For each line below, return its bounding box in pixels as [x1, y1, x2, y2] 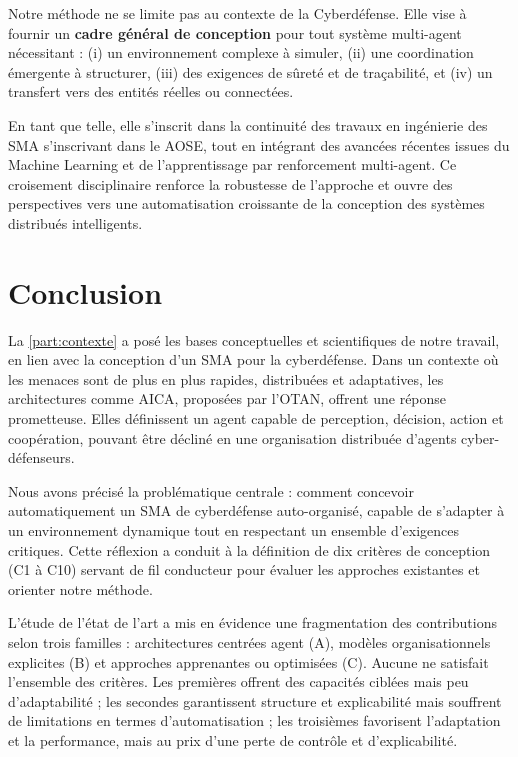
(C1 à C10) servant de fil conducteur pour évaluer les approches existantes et [8, 559, 480, 580]
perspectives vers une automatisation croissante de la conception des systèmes [8, 193, 485, 214]
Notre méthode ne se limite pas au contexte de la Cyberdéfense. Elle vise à [8, 3, 467, 23]
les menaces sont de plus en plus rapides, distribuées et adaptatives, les [8, 368, 444, 389]
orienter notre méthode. [8, 578, 153, 599]
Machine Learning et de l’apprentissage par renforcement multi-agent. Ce [8, 154, 457, 175]
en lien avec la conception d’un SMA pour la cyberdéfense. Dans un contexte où [8, 349, 499, 370]
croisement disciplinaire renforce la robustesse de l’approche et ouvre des [8, 173, 453, 194]
